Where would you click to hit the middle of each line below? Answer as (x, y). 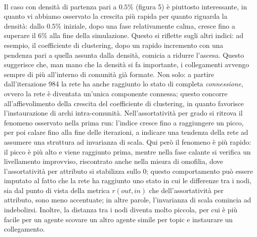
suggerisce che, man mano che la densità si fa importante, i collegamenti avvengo (127, 64)
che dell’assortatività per (186, 190)
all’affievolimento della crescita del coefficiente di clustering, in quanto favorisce (124, 103)
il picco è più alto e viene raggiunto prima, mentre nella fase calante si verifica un (128, 151)
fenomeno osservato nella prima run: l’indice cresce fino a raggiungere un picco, (124, 122)
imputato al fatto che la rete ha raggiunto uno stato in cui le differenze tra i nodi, (128, 180)
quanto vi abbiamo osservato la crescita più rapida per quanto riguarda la (116, 16)
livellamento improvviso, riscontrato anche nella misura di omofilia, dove (114, 161)
